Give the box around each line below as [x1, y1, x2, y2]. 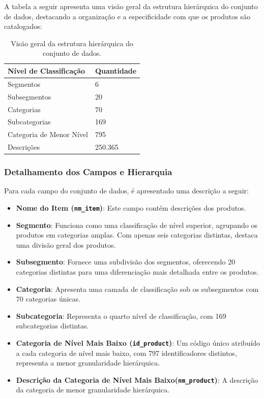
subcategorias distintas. [16, 320, 89, 331]
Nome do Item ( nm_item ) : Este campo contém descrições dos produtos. [16, 202, 246, 213]
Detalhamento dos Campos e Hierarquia [4, 165, 172, 178]
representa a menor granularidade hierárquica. [16, 357, 160, 368]
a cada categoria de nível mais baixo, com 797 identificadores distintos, [16, 347, 237, 358]
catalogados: [4, 21, 42, 31]
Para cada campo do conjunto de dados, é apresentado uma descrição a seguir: [4, 185, 249, 196]
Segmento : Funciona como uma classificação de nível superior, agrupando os [16, 219, 258, 230]
